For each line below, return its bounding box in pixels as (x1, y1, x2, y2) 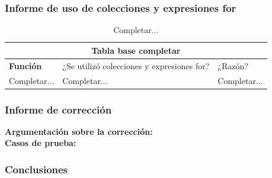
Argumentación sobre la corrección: (5, 125, 153, 137)
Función (9, 59, 42, 72)
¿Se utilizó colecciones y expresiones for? (62, 59, 210, 72)
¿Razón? (217, 59, 248, 72)
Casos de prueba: (5, 137, 76, 149)
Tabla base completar (91, 44, 181, 56)
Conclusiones (5, 161, 68, 176)
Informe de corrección (5, 102, 112, 116)
